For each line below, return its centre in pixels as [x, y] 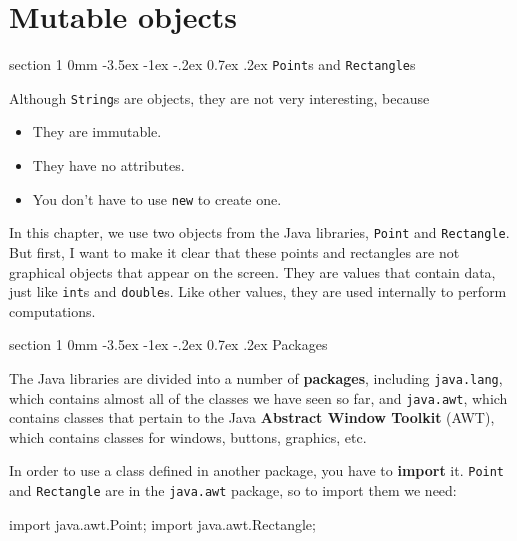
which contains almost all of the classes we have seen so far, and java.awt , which [258, 397]
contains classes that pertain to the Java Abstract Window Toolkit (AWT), [252, 417]
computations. [52, 310]
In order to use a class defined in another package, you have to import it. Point [257, 470]
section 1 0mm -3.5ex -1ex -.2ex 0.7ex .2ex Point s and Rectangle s [212, 64]
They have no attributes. [108, 165]
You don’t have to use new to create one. [157, 198]
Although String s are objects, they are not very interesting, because [219, 97]
